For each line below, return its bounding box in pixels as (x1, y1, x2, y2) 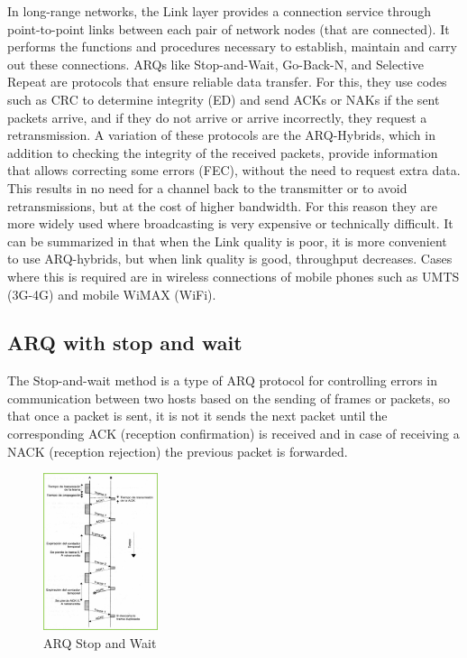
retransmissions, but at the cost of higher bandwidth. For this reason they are (7, 196, 437, 215)
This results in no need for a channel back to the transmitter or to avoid (7, 178, 407, 197)
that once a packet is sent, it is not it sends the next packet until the (7, 406, 388, 425)
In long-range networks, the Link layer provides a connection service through (7, 2, 432, 20)
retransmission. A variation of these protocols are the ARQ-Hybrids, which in (7, 125, 435, 144)
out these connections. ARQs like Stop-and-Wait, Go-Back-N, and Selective (7, 54, 424, 73)
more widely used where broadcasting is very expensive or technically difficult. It (7, 214, 453, 233)
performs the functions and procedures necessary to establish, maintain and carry (7, 37, 457, 56)
